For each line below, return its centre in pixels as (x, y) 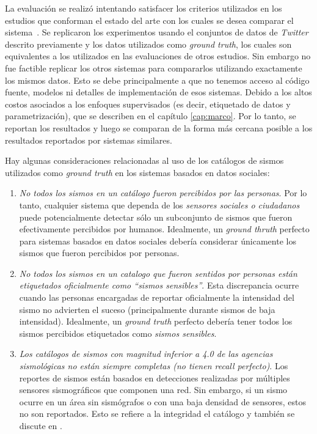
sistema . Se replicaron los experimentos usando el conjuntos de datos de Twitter (157, 32)
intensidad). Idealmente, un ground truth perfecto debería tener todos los (156, 321)
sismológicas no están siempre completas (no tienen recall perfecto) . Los (154, 366)
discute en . (41, 425)
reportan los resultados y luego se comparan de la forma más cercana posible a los (159, 127)
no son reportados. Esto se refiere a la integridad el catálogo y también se (157, 414)
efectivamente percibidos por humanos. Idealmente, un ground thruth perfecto (164, 229)
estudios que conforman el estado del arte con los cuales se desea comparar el (149, 20)
